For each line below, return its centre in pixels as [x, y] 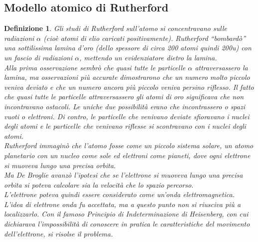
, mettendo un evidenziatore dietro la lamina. [148, 57]
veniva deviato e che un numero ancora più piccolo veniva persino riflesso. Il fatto [129, 87]
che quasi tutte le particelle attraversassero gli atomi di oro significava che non [124, 97]
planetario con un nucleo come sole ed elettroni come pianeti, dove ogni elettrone [127, 155]
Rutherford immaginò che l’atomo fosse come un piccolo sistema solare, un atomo [129, 145]
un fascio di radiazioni [38, 57]
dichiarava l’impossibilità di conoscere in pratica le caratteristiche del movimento [127, 224]
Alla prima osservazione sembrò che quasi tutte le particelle [95, 67]
